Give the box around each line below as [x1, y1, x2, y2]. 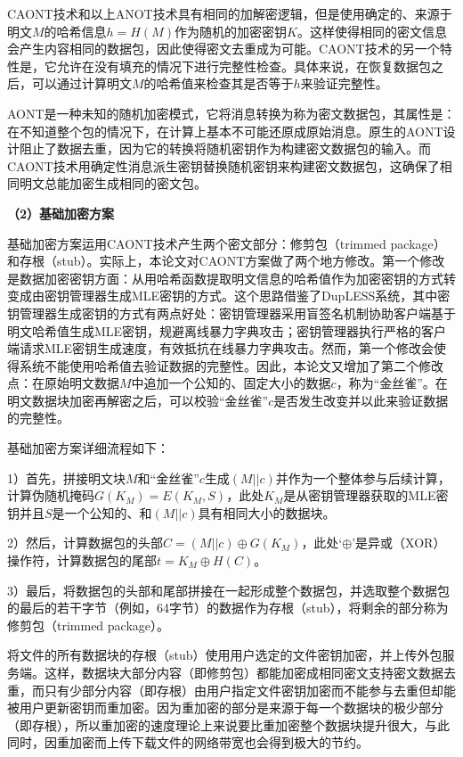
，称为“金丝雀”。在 [336, 374, 448, 392]
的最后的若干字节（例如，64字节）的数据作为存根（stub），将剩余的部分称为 [7, 598, 449, 617]
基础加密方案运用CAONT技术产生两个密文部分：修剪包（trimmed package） [7, 234, 446, 252]
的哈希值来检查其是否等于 [143, 74, 294, 93]
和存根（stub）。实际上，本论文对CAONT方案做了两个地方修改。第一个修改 [7, 251, 445, 270]
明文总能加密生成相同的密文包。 [19, 174, 207, 193]
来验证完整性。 [300, 74, 388, 93]
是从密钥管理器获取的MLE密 [283, 486, 449, 505]
